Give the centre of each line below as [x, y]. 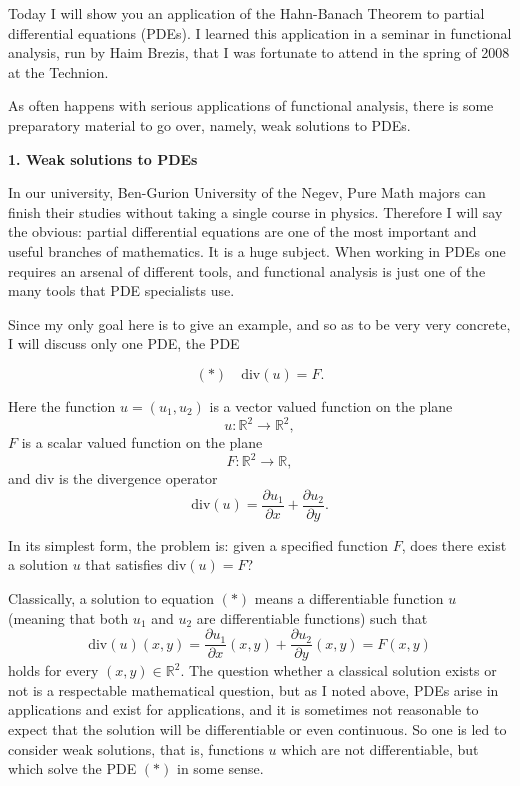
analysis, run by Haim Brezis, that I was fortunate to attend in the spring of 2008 [259, 52]
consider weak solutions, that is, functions [136, 748]
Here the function [62, 405]
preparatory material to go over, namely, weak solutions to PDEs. [209, 124]
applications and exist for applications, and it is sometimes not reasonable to [243, 709]
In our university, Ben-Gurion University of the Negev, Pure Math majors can [247, 192]
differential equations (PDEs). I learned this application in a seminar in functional [260, 32]
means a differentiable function [349, 597]
